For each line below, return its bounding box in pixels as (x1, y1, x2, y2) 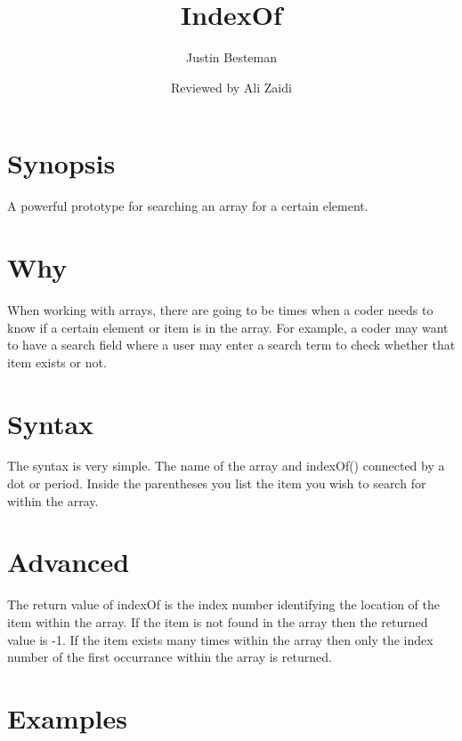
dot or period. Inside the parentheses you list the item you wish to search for (7, 474, 426, 493)
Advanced (7, 544, 130, 580)
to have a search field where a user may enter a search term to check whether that (7, 335, 456, 354)
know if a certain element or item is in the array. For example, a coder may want (7, 318, 449, 336)
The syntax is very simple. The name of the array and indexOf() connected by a (7, 456, 445, 475)
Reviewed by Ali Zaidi (171, 77, 292, 96)
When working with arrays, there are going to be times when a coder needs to (7, 300, 434, 318)
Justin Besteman (185, 48, 278, 67)
